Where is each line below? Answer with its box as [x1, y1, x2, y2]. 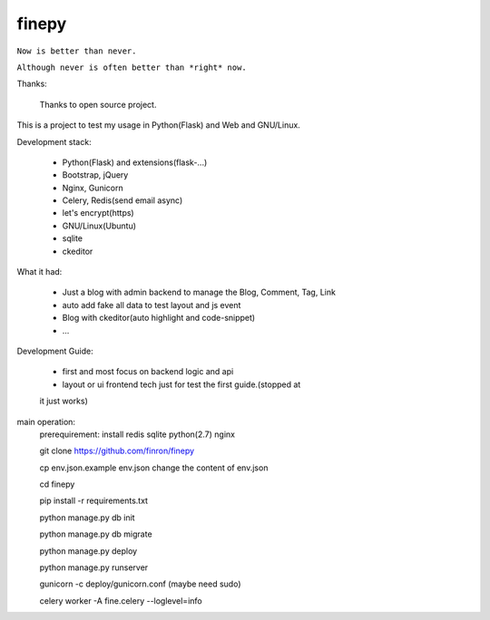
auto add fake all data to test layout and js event [62, 299, 241, 310]
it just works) [39, 395, 88, 407]
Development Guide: [16, 345, 94, 356]
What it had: [16, 266, 63, 277]
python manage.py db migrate [39, 528, 153, 539]
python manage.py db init [39, 512, 135, 523]
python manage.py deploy [39, 545, 138, 557]
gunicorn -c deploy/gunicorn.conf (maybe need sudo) [39, 578, 241, 589]
